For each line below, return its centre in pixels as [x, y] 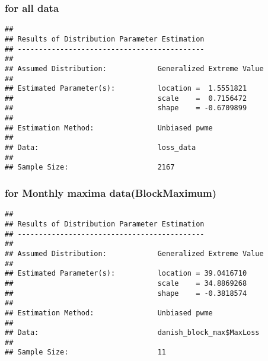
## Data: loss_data [100, 148]
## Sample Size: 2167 [90, 167]
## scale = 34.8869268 [126, 283]
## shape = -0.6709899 [126, 108]
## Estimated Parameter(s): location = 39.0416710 [126, 274]
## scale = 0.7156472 [126, 98]
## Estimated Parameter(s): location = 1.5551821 [126, 89]
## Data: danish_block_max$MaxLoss [132, 333]
